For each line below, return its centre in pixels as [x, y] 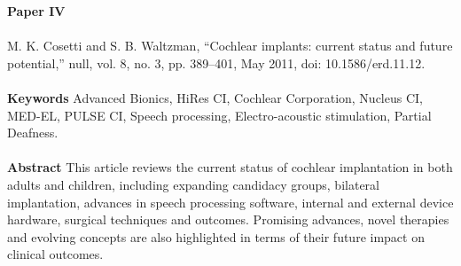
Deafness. [33, 133]
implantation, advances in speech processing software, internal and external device [230, 202]
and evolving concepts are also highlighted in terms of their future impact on [216, 236]
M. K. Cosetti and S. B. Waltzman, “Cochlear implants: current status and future [230, 46]
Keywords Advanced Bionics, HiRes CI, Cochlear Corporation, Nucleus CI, [215, 97]
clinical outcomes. [55, 254]
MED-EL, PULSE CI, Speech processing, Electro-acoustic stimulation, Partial [219, 115]
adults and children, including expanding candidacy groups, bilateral [193, 184]
